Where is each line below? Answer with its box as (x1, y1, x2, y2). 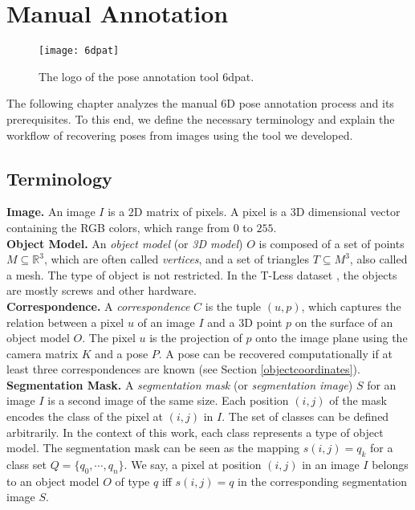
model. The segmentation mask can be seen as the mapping (6, 439, 300, 456)
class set (6, 456, 47, 473)
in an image (302, 456, 360, 473)
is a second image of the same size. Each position (47, 392, 289, 409)
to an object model (6, 472, 100, 489)
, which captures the (301, 297, 401, 314)
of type (115, 472, 150, 489)
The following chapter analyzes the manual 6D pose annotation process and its (6, 95, 394, 112)
